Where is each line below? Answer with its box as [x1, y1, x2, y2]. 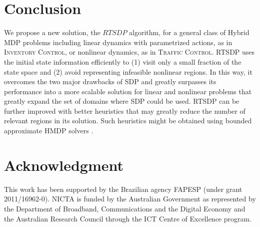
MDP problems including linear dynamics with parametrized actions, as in [4, 37, 232, 47]
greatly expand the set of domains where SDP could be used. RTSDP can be [4, 96, 239, 106]
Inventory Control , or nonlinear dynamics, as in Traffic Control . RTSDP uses [4, 47, 255, 57]
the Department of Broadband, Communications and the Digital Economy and [4, 203, 245, 213]
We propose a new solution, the [4, 27, 100, 38]
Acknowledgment [4, 154, 123, 175]
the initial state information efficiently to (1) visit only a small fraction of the [4, 56, 241, 67]
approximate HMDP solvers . [4, 125, 93, 136]
